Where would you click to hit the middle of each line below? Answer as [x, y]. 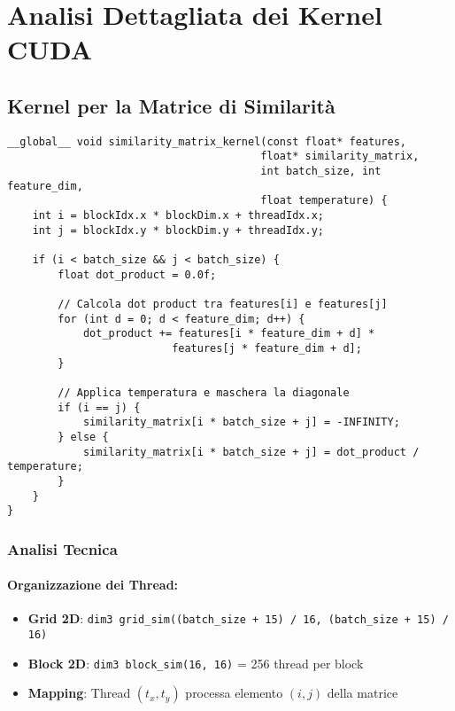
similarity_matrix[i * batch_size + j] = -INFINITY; [241, 422]
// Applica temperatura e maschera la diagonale [204, 392]
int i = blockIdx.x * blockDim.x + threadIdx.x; [178, 216]
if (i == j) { [99, 407]
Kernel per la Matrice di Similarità [171, 105]
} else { [83, 437]
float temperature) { [324, 201]
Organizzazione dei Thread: [93, 585]
